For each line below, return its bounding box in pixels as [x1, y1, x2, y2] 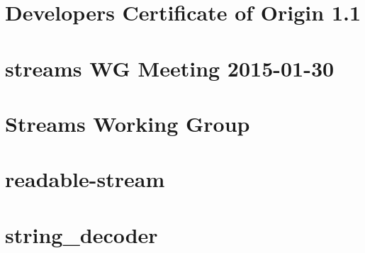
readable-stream [5, 164, 165, 193]
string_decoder [5, 220, 158, 249]
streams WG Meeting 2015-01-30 [5, 53, 335, 82]
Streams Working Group [5, 108, 250, 137]
